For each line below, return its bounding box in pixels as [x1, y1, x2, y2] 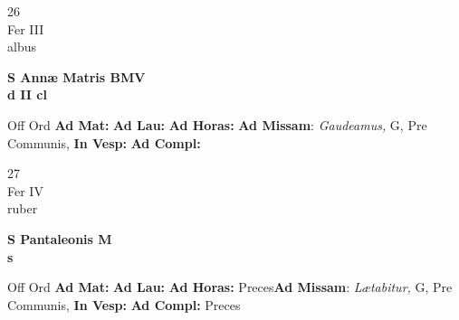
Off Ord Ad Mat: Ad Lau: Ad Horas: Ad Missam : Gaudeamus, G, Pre [7, 115, 427, 134]
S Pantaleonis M [7, 229, 112, 248]
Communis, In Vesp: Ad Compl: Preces [7, 295, 241, 314]
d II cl [7, 85, 47, 104]
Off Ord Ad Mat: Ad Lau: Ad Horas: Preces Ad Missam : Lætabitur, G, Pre [7, 278, 453, 296]
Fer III [7, 19, 44, 38]
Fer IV [7, 181, 43, 200]
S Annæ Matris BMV [7, 67, 146, 86]
